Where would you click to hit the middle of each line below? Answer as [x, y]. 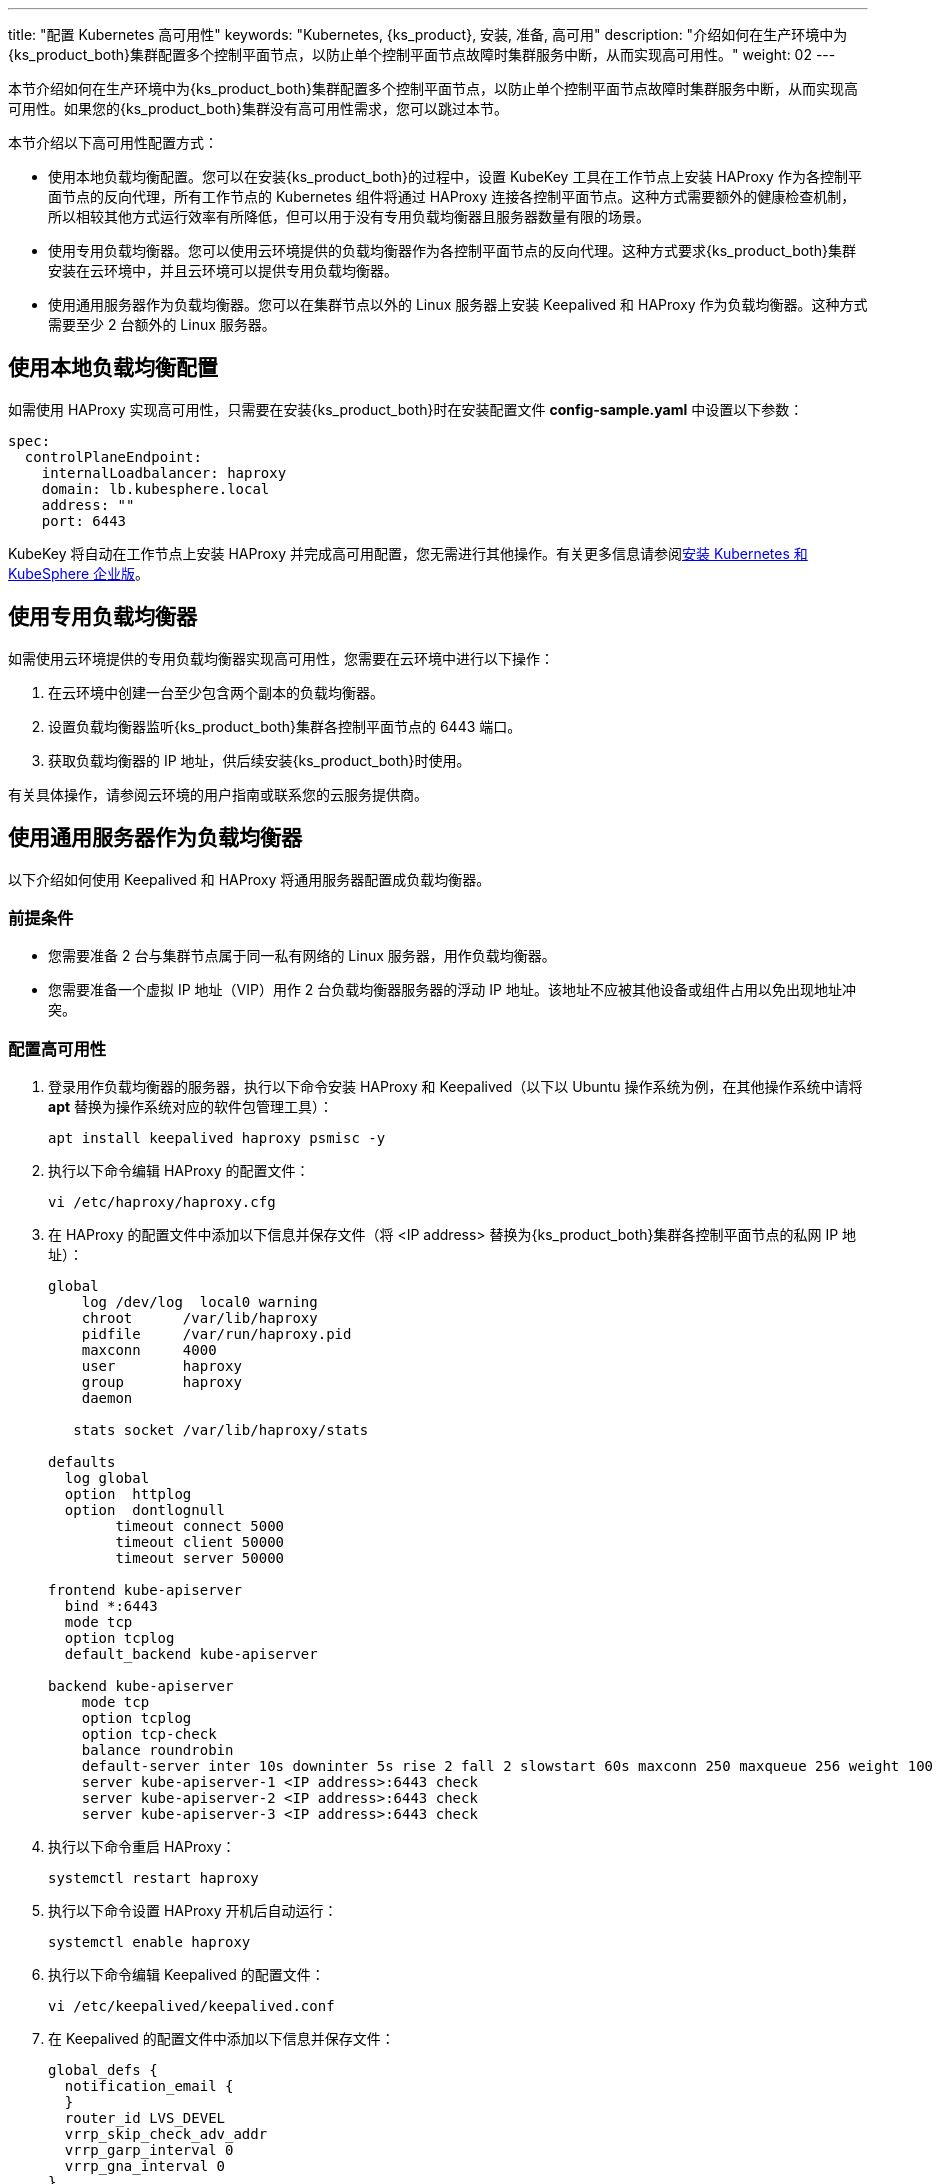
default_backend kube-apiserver [191, 1654]
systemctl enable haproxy [149, 1942]
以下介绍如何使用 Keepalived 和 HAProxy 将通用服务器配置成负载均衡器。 [249, 879]
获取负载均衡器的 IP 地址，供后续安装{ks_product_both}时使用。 [259, 760]
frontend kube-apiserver [145, 1590]
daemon [107, 1398]
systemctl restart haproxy [153, 1878]
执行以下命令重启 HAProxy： [142, 1847]
